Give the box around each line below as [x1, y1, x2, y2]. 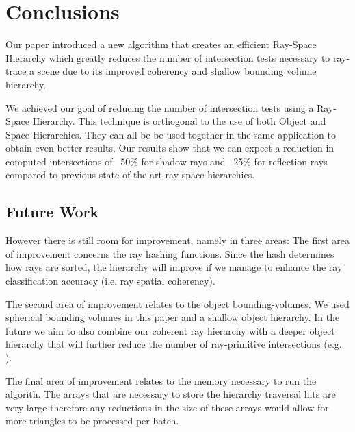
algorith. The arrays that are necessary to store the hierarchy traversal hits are [5, 387, 336, 401]
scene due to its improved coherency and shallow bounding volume [37, 64, 317, 78]
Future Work [5, 201, 99, 222]
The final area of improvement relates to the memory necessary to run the [5, 373, 317, 387]
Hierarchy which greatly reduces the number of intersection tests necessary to [5, 50, 330, 64]
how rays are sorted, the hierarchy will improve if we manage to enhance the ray [5, 260, 343, 274]
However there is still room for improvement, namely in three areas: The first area [5, 233, 350, 248]
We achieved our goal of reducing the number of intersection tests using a [5, 100, 314, 115]
